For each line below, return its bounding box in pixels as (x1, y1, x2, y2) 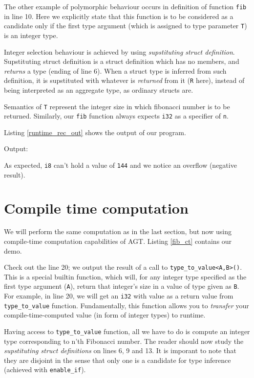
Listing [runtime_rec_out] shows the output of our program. (4, 127, 186, 137)
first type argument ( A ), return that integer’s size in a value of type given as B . (4, 281, 239, 291)
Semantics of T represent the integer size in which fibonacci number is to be (4, 101, 230, 111)
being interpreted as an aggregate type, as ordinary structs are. (4, 84, 193, 95)
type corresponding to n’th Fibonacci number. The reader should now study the (4, 336, 244, 346)
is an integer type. (4, 30, 58, 40)
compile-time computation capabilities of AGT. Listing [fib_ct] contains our (4, 236, 232, 246)
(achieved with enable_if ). (4, 364, 86, 375)
